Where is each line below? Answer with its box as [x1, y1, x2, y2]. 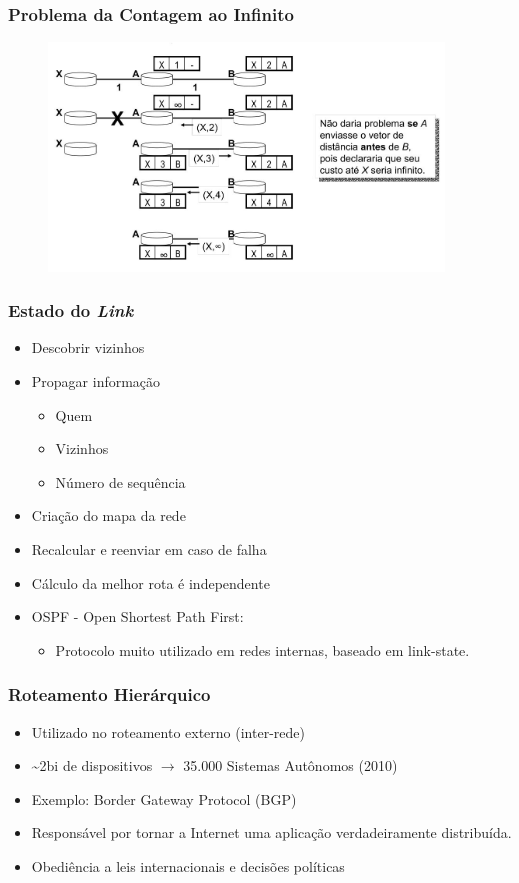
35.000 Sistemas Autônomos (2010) [183, 755, 398, 776]
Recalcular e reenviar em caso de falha [31, 538, 267, 559]
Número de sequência [55, 471, 186, 492]
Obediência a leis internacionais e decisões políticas [31, 855, 345, 876]
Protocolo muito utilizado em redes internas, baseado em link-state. [55, 639, 470, 660]
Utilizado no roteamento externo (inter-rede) [31, 721, 305, 742]
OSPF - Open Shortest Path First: [31, 606, 244, 627]
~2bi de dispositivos [31, 755, 153, 776]
